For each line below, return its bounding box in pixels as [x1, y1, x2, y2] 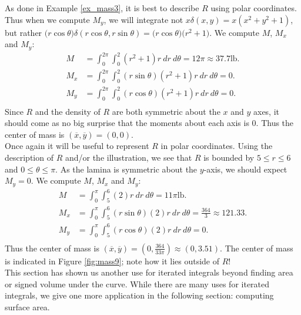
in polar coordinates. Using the [160, 140, 273, 152]
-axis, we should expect [203, 163, 287, 175]
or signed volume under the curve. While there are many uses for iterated [5, 277, 270, 290]
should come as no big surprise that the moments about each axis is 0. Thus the [5, 117, 294, 129]
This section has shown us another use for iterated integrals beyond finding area [5, 266, 293, 278]
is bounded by [203, 151, 255, 164]
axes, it [253, 105, 280, 117]
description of [5, 151, 53, 164]
